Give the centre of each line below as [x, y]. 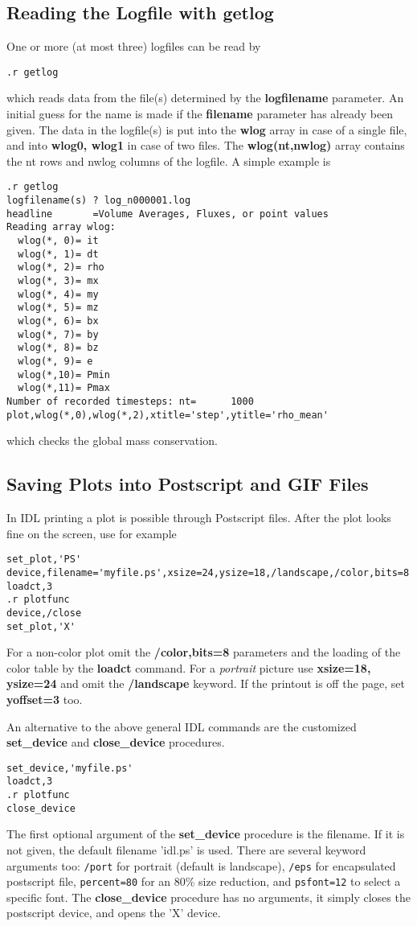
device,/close [44, 613]
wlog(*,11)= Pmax [64, 388]
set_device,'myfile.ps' [70, 768]
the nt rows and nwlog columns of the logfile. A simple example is [169, 161]
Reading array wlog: [61, 227]
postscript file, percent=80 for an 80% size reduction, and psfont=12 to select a [204, 881]
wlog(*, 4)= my [58, 294]
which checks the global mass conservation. [112, 440]
